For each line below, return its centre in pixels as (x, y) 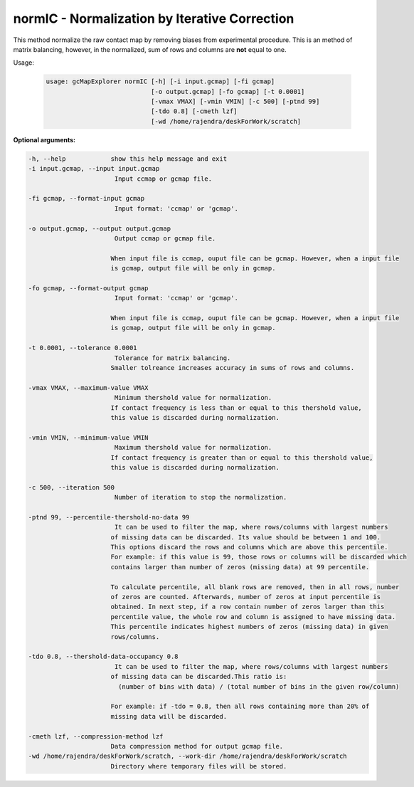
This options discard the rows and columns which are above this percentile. (249, 547)
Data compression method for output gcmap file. (197, 746)
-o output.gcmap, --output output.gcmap (99, 228)
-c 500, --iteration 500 (71, 487)
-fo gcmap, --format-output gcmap (88, 288)
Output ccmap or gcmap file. (165, 238)
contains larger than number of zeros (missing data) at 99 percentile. (240, 567)
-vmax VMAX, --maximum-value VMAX (88, 387)
